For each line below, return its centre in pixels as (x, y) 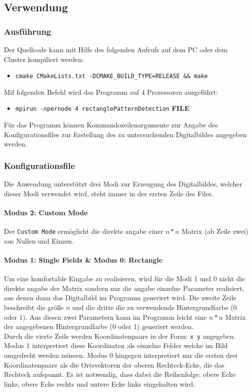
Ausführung (28, 31)
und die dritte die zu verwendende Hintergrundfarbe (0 (155, 307)
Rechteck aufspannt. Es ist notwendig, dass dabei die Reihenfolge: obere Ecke (120, 374)
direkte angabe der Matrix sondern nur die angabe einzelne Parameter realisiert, (124, 288)
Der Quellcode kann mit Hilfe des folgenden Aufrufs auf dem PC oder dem (116, 49)
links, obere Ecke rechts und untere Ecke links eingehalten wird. (100, 383)
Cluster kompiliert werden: (44, 59)
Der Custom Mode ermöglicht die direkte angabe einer (84, 231)
